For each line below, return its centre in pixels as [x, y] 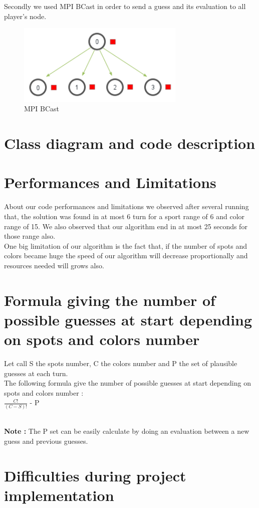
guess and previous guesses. [46, 441]
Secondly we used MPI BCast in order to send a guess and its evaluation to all [125, 6]
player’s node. [25, 16]
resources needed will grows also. [54, 265]
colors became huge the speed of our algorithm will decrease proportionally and [126, 256]
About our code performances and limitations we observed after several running [126, 206]
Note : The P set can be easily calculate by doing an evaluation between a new [127, 431]
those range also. [30, 236]
